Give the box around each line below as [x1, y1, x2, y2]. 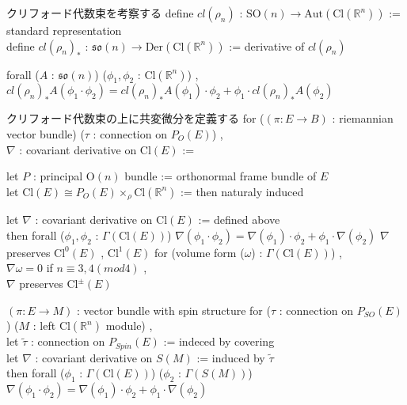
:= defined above [198, 211, 280, 228]
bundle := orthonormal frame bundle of [124, 168, 317, 184]
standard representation [6, 22, 122, 38]
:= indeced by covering [163, 333, 275, 350]
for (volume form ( [154, 244, 245, 260]
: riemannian [332, 110, 394, 127]
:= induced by [196, 349, 265, 365]
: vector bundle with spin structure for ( [77, 301, 271, 318]
